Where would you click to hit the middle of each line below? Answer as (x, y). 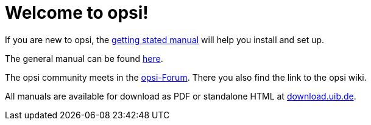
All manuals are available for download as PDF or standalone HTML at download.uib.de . (181, 96)
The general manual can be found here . (84, 58)
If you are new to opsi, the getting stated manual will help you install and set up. (165, 39)
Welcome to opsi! (77, 13)
